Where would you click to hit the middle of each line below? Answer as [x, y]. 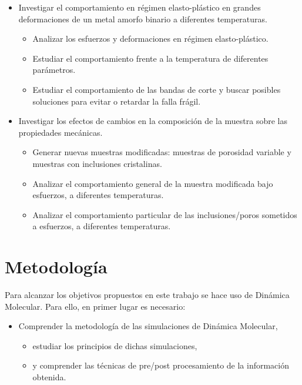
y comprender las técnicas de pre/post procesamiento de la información [161, 365]
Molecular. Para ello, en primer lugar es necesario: [95, 306]
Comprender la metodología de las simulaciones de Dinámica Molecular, [148, 326]
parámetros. [54, 70]
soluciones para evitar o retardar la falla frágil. [117, 101]
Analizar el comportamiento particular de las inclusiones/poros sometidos [165, 214]
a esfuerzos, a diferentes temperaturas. [102, 226]
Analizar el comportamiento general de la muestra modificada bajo [153, 183]
